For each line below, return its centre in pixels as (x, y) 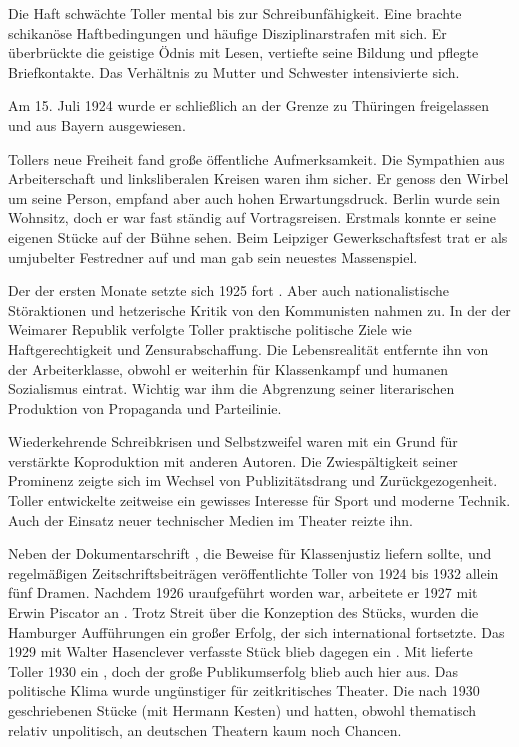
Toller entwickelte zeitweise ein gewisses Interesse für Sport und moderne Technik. (259, 500)
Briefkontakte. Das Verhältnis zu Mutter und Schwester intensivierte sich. (234, 71)
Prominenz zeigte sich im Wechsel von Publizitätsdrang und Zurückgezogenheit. (253, 480)
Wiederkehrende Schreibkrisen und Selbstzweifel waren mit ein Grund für (233, 441)
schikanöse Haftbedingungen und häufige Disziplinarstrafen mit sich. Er (227, 32)
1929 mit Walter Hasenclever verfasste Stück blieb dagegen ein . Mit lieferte (240, 651)
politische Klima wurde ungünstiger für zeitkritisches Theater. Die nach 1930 (244, 690)
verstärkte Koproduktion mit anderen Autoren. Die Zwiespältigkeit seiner (233, 460)
